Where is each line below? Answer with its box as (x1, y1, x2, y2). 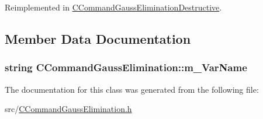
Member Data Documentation (5, 29, 191, 47)
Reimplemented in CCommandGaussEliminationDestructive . (5, 1, 222, 13)
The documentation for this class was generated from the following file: (5, 83, 259, 95)
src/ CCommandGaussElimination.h (5, 103, 132, 115)
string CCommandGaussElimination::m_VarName (5, 60, 247, 75)
